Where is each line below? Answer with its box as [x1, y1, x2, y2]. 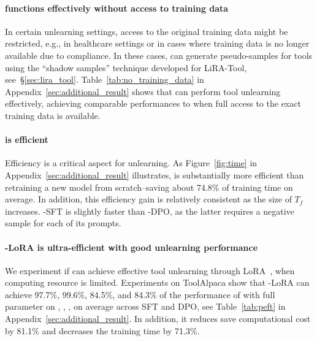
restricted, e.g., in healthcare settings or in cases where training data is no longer [5, 37, 310, 50]
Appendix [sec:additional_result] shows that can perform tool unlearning [5, 85, 281, 98]
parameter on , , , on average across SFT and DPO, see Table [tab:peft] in [5, 300, 286, 313]
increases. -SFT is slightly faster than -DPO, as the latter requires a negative [5, 204, 294, 217]
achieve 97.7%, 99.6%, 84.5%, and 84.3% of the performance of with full [5, 288, 275, 301]
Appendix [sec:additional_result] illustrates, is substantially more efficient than [5, 168, 304, 181]
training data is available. [5, 109, 101, 121]
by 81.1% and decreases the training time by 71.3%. [5, 324, 200, 337]
